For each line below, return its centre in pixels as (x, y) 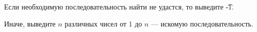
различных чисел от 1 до (103, 23)
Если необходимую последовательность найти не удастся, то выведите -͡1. (119, 6)
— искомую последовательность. (202, 23)
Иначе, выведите (30, 23)
